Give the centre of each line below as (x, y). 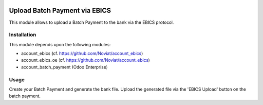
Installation (23, 35)
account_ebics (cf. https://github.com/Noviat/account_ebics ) (82, 53)
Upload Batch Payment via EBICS (60, 10)
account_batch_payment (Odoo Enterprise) (65, 67)
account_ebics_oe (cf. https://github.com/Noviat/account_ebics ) (86, 60)
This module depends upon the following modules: (60, 44)
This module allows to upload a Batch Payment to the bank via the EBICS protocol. (92, 22)
